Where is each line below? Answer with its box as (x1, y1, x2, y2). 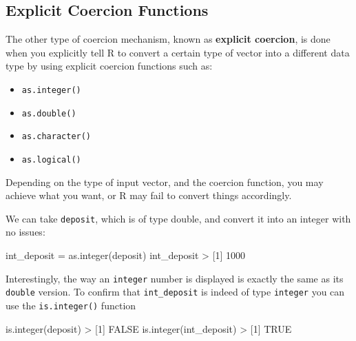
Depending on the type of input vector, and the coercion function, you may (6, 174, 324, 189)
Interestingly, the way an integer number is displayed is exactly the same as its (6, 271, 344, 285)
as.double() (21, 108, 76, 118)
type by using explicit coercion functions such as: (6, 59, 213, 73)
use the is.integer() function (6, 298, 136, 312)
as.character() (21, 132, 92, 142)
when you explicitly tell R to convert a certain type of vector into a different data (6, 45, 350, 59)
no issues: (6, 225, 45, 239)
